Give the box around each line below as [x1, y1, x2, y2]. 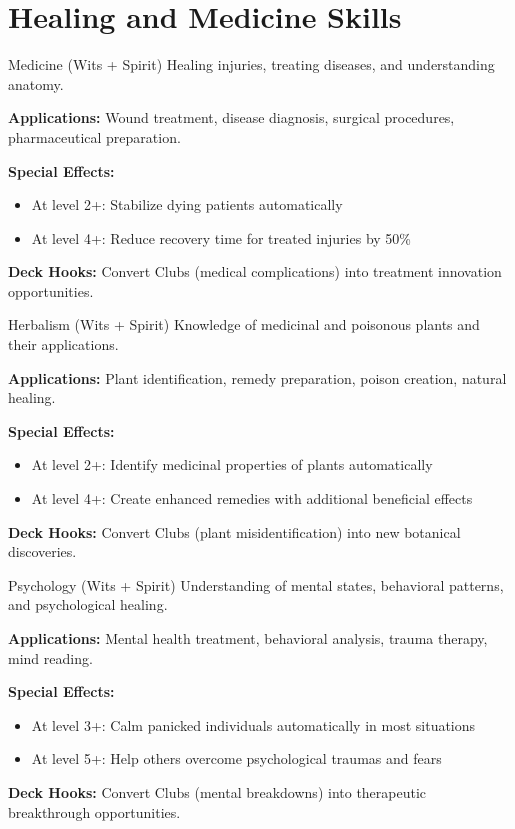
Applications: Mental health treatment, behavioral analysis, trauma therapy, [8, 628, 488, 648]
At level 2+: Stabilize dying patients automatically [31, 194, 343, 215]
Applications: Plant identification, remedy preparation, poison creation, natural [8, 367, 507, 388]
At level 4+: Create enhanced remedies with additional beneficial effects [31, 488, 473, 509]
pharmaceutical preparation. [8, 126, 181, 147]
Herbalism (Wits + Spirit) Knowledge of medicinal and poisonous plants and [8, 314, 480, 335]
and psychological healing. [8, 594, 168, 615]
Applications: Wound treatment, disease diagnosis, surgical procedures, [8, 107, 455, 128]
